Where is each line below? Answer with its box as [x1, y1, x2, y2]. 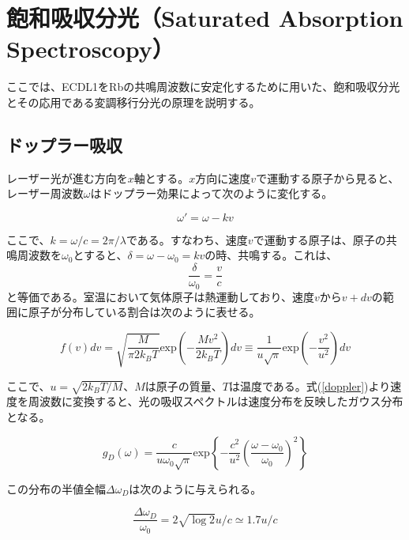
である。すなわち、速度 [126, 231, 248, 247]
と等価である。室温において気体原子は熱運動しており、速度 [6, 288, 315, 304]
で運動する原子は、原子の [253, 231, 386, 247]
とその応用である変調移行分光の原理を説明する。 [6, 93, 261, 110]
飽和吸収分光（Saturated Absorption [6, 2, 403, 34]
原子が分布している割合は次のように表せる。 [28, 304, 261, 320]
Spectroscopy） [6, 32, 174, 65]
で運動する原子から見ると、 [256, 169, 400, 186]
